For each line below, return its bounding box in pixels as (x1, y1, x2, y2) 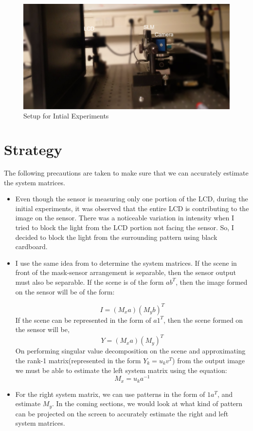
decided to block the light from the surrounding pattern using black (15, 232, 217, 242)
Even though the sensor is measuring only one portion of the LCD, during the (15, 194, 248, 204)
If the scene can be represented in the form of (15, 314, 151, 325)
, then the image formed (175, 276, 248, 287)
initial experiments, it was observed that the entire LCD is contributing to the (15, 203, 249, 213)
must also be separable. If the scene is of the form (15, 276, 164, 287)
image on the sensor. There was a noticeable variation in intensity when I (15, 213, 234, 223)
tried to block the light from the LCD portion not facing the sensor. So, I (15, 222, 234, 232)
